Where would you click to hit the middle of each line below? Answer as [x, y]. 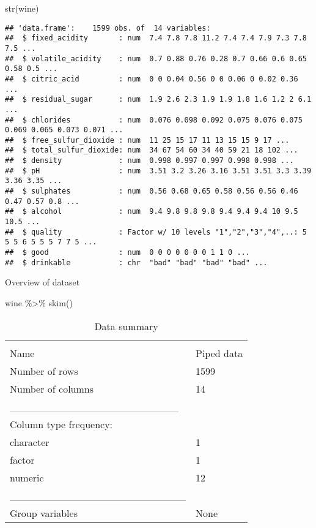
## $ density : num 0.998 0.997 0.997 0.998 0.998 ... [149, 161]
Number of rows [44, 371]
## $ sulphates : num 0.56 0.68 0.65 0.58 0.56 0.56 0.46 [152, 191]
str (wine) [22, 8]
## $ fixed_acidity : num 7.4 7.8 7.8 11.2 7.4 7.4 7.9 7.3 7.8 [156, 38]
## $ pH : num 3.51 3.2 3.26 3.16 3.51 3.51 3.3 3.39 [158, 171]
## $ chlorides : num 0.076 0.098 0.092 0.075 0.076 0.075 [154, 120]
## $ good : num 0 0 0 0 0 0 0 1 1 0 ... [127, 253]
